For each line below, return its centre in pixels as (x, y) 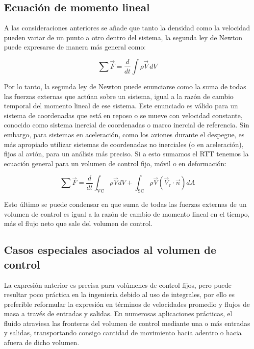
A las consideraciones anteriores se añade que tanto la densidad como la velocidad (127, 28)
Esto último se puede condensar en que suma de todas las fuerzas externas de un (125, 204)
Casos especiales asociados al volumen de (110, 250)
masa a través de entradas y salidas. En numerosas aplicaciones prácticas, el (118, 313)
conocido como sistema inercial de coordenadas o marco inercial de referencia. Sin (127, 125)
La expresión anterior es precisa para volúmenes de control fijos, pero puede (118, 285)
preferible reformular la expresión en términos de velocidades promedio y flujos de (127, 304)
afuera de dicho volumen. (42, 342)
